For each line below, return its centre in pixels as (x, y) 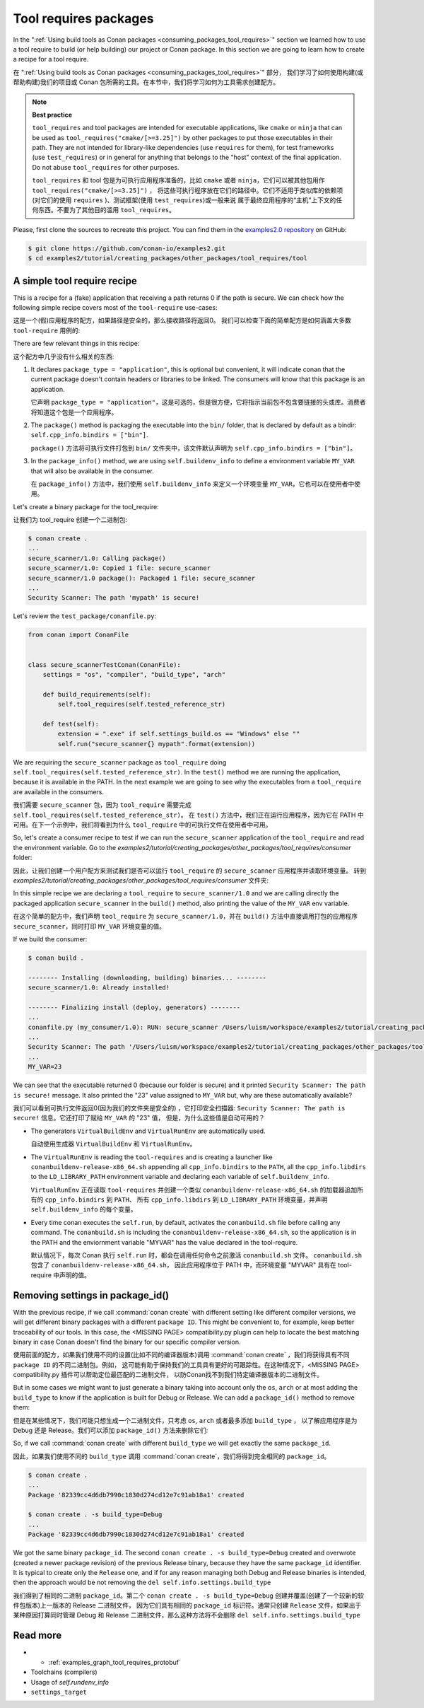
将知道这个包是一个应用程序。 (74, 412)
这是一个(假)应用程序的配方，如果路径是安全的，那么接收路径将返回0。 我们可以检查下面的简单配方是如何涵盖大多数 (182, 320)
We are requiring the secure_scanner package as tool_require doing (120, 762)
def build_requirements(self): (97, 694)
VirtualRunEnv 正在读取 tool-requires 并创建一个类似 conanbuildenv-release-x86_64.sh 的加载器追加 (194, 1190)
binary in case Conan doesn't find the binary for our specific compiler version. (127, 1342)
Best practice (52, 115)
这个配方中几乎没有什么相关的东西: (64, 356)
